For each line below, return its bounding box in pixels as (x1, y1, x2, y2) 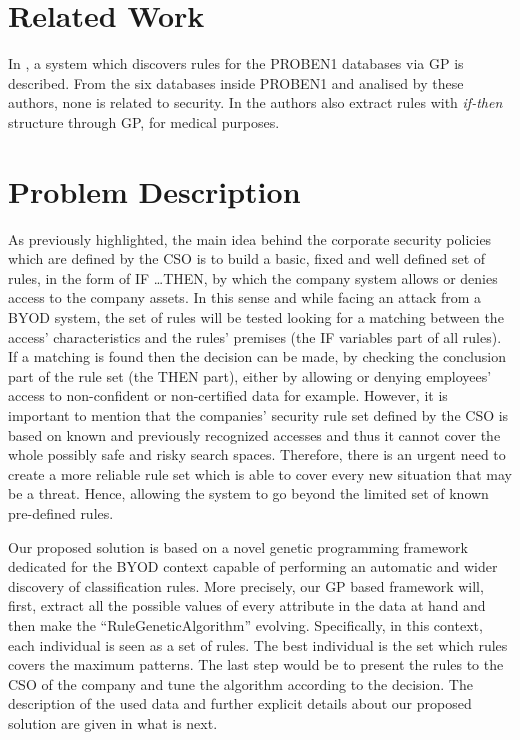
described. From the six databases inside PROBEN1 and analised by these (8, 72, 464, 93)
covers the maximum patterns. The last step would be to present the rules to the (8, 654, 504, 675)
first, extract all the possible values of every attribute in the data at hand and (8, 595, 486, 616)
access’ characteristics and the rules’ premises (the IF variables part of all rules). (8, 326, 502, 347)
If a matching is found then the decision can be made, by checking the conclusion (8, 346, 506, 367)
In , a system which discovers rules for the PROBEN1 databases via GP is (8, 53, 464, 74)
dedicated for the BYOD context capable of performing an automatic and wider (8, 556, 498, 577)
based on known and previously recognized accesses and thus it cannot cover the (8, 424, 501, 445)
